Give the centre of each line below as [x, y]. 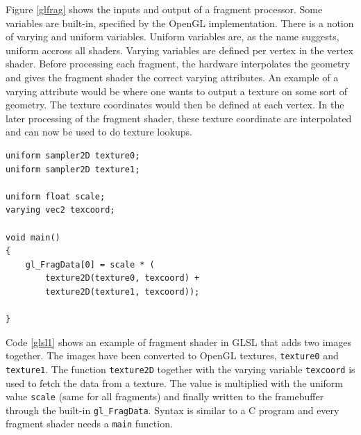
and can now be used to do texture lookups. [99, 132]
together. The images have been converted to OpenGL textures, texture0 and [172, 355]
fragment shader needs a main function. [89, 424]
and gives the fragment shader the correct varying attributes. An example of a [172, 77]
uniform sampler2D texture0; [73, 155]
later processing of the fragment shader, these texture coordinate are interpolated [179, 118]
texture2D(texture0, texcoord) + [123, 278]
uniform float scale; [56, 196]
